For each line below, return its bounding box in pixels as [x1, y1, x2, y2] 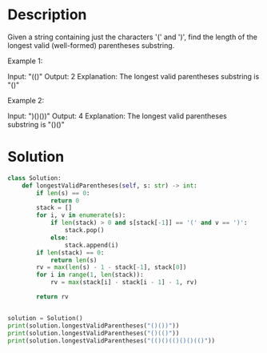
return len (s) [50, 256, 98, 264]
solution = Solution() [7, 314, 83, 322]
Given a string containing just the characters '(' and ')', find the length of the [7, 32, 257, 42]
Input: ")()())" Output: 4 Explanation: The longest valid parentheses [7, 110, 227, 121]
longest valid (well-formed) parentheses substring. [7, 40, 175, 50]
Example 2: [7, 95, 45, 105]
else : [50, 234, 69, 242]
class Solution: [7, 174, 62, 182]
